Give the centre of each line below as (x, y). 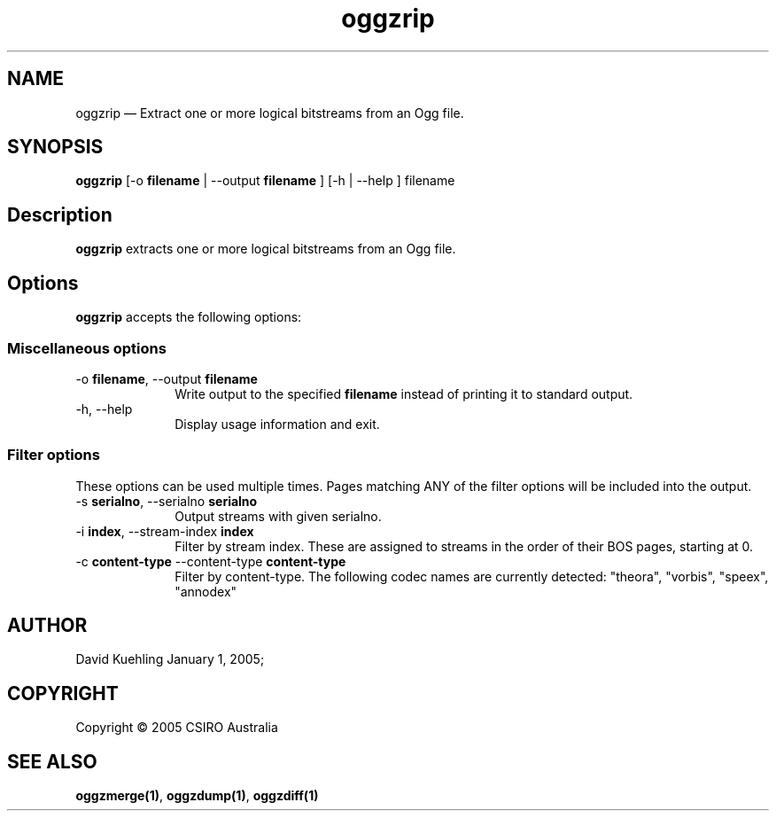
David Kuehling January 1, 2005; (170, 659)
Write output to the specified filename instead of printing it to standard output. (404, 393)
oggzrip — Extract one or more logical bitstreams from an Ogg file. (270, 113)
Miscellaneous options (87, 348)
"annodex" (206, 591)
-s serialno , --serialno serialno (167, 501)
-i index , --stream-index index (165, 531)
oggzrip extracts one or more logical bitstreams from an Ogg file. (266, 249)
